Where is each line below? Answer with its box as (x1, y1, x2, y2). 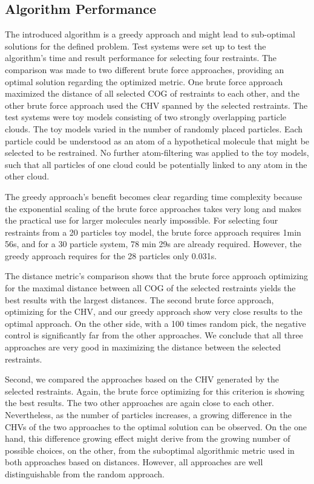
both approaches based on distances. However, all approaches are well (5, 456, 263, 468)
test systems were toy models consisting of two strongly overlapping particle (5, 111, 287, 123)
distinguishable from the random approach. (5, 467, 165, 480)
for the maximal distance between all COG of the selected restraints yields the (5, 282, 296, 294)
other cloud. (5, 170, 50, 182)
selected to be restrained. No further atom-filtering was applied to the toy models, (5, 146, 309, 159)
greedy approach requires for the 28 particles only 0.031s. (5, 249, 217, 262)
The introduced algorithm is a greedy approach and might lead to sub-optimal (5, 28, 295, 40)
